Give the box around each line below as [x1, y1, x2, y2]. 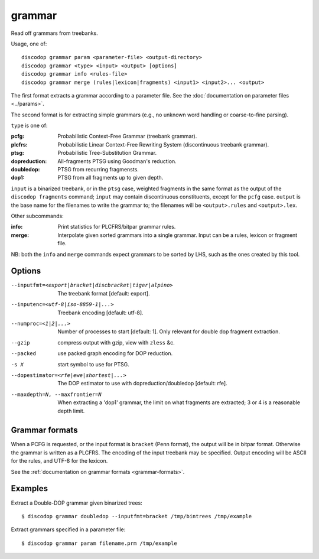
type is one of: [11, 122, 48, 129]
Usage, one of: [11, 40, 47, 47]
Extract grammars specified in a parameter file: [11, 526, 126, 533]
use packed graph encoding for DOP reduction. [57, 350, 173, 357]
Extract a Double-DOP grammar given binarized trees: [11, 499, 143, 506]
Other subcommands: [11, 212, 64, 219]
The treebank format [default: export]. [57, 290, 150, 297]
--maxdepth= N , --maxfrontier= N [11, 391, 102, 398]
